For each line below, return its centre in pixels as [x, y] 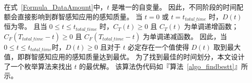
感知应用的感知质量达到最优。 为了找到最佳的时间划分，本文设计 [141, 56]
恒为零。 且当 [26, 26]
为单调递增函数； [211, 26]
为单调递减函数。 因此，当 [185, 36]
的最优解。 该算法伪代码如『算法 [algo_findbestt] [157, 66]
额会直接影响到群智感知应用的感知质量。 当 [73, 16]
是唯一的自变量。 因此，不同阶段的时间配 [178, 7]
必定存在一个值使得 [158, 47]
